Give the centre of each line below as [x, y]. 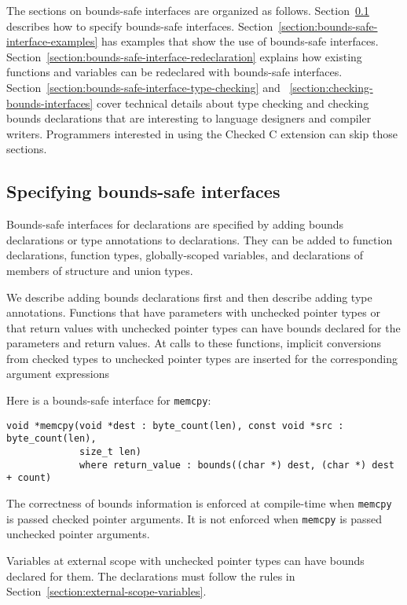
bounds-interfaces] [50, 103]
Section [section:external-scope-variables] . [106, 591]
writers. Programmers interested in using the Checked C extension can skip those [202, 133]
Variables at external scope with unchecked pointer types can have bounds [185, 560]
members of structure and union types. [100, 270]
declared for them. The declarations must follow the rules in [151, 576]
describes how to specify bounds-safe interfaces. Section [140, 26]
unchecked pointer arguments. [78, 534]
